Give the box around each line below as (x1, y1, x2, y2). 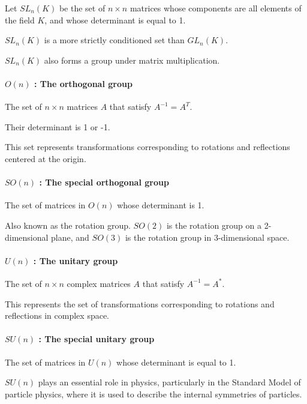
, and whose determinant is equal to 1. (44, 13, 186, 26)
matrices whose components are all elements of (130, 2, 302, 14)
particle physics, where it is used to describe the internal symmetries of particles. (5, 387, 302, 400)
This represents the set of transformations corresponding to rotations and (5, 297, 275, 310)
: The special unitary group (38, 333, 155, 345)
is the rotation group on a (166, 219, 262, 231)
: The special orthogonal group (39, 176, 169, 188)
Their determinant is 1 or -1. (5, 120, 110, 133)
